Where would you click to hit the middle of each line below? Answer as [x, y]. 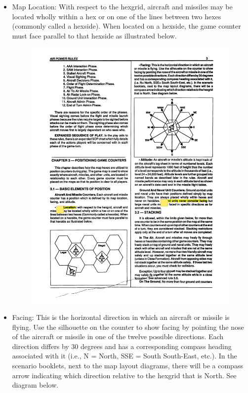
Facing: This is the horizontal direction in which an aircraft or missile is [121, 317]
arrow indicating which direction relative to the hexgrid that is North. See [124, 375]
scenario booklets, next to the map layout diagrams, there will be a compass [127, 366]
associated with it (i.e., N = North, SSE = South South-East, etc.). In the [124, 356]
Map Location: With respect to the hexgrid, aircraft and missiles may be [122, 6]
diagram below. [35, 385]
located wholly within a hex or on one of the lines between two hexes [117, 16]
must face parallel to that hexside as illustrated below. [94, 35]
